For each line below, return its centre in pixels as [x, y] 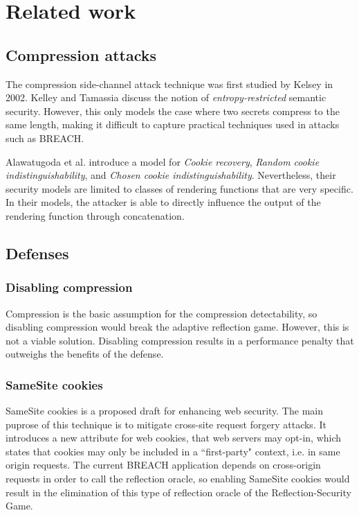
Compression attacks [81, 54]
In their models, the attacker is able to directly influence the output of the [163, 202]
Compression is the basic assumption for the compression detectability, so [162, 313]
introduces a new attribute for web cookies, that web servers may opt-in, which [174, 438]
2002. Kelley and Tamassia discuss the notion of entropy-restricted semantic [166, 97]
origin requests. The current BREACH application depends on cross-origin [163, 465]
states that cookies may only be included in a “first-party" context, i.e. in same [173, 451]
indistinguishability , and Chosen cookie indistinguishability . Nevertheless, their [171, 175]
